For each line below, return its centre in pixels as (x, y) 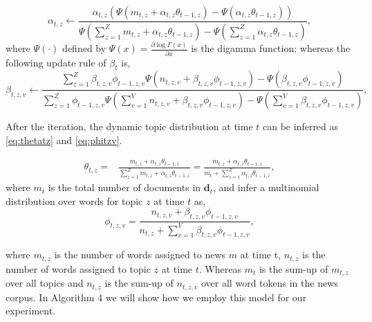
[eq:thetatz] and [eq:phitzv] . (64, 140)
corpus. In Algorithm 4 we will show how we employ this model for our (156, 297)
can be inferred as (301, 126)
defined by (84, 48)
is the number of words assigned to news (140, 254)
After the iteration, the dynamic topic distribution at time (129, 126)
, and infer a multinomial (266, 187)
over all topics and (45, 283)
